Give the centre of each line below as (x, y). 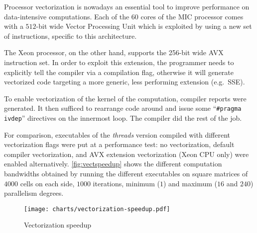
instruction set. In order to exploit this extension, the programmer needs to (119, 62)
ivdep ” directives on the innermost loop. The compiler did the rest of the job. (123, 118)
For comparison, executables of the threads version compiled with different (117, 134)
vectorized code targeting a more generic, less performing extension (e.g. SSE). (125, 82)
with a (14, 26)
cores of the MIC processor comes (192, 16)
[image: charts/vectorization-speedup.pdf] (97, 209)
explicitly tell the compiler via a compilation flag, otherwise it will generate (119, 72)
